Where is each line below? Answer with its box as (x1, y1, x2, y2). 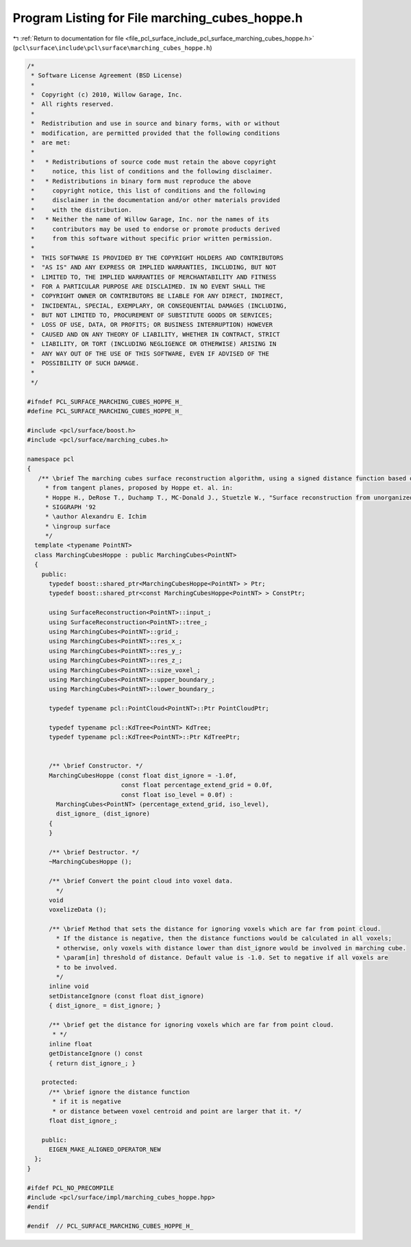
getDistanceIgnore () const (49, 1050, 143, 1058)
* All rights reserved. (31, 100, 114, 108)
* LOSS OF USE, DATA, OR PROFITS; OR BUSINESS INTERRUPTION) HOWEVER (31, 321, 273, 329)
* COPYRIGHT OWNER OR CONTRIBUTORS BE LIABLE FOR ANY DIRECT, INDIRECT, (31, 292, 284, 300)
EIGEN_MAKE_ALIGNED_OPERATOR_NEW (49, 1146, 161, 1154)
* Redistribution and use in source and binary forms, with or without (31, 120, 280, 127)
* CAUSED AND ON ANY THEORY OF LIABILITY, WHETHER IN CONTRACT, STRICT (31, 330, 280, 338)
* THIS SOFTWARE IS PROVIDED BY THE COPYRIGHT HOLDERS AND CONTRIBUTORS (31, 254, 284, 262)
